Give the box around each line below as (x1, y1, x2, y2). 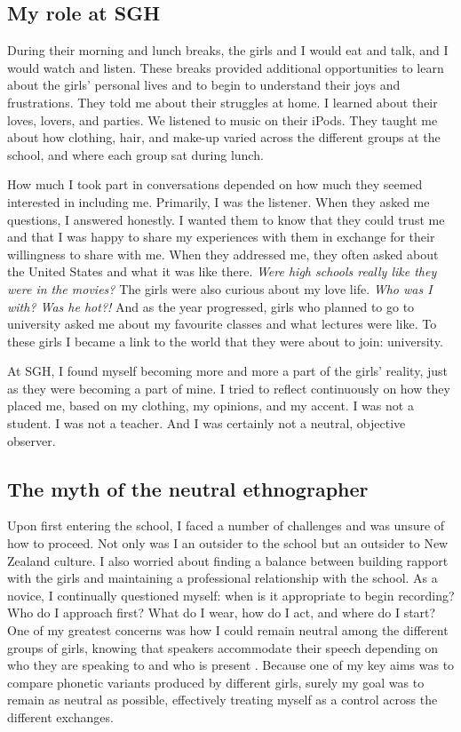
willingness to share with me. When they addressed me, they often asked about (7, 244, 439, 263)
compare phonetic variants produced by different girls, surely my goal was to (7, 672, 425, 691)
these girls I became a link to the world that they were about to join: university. (7, 331, 443, 350)
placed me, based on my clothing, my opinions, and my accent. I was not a (7, 396, 414, 415)
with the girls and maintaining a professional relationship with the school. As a (7, 569, 438, 587)
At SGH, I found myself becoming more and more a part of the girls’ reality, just (7, 362, 448, 380)
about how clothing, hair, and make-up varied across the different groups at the (7, 128, 441, 147)
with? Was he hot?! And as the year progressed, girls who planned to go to (7, 297, 415, 315)
